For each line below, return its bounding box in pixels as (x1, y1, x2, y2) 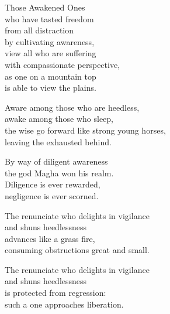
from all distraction (5, 24, 74, 36)
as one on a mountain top (5, 70, 96, 82)
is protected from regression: (5, 286, 106, 299)
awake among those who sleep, (5, 112, 114, 125)
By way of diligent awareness (5, 155, 108, 168)
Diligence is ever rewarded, (5, 178, 100, 190)
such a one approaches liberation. (5, 298, 124, 310)
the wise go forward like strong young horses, (5, 124, 166, 136)
